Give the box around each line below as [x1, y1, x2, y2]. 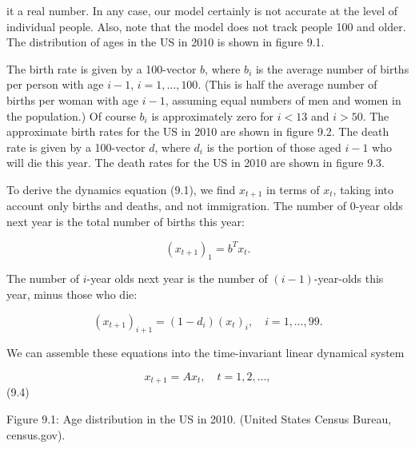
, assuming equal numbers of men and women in [165, 91, 401, 108]
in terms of [265, 181, 320, 197]
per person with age [6, 76, 104, 93]
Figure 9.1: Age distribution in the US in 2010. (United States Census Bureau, [6, 411, 392, 427]
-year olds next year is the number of [86, 270, 268, 287]
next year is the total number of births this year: [6, 213, 245, 229]
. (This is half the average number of [198, 76, 377, 93]
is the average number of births [255, 60, 409, 77]
